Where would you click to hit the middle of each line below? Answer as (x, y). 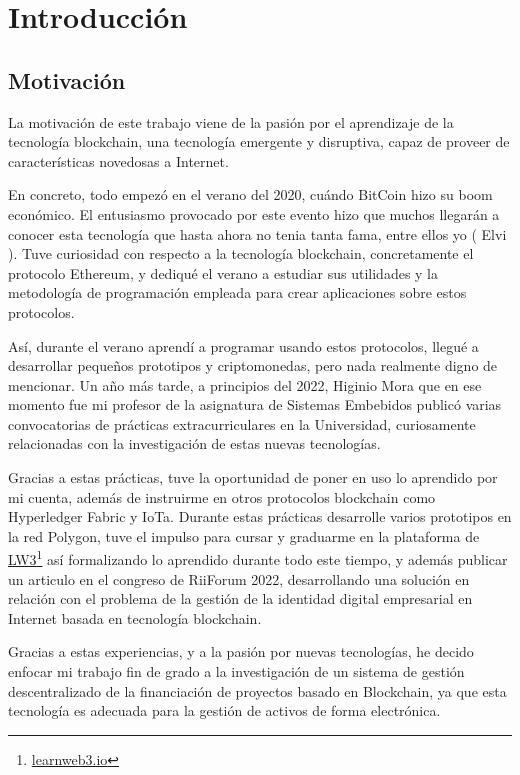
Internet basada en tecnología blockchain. (135, 617)
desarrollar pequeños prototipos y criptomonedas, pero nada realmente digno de (253, 365)
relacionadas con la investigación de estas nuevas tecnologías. (194, 443)
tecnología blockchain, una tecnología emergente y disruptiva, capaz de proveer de (259, 141)
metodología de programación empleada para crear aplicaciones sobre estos (237, 292)
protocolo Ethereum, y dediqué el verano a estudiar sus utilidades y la (223, 272)
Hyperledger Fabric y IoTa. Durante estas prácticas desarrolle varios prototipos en (260, 516)
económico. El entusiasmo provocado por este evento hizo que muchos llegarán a (254, 213)
